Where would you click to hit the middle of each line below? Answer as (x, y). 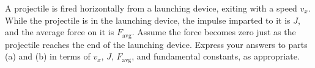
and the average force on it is (60, 32)
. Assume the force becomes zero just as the (214, 32)
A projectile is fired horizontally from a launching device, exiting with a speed (151, 8)
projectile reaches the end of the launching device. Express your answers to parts (156, 44)
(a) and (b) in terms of (48, 56)
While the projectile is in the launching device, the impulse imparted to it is (148, 20)
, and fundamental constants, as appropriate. (216, 56)
